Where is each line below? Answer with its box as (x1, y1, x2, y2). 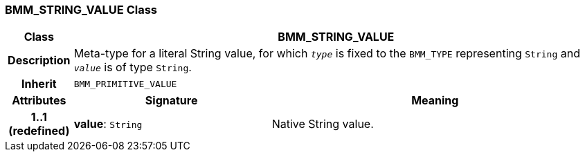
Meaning (411, 93, 459, 108)
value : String (73, 117, 143, 131)
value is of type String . (73, 60, 192, 75)
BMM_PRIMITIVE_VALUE (73, 78, 177, 89)
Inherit (21, 77, 57, 91)
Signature (145, 93, 198, 108)
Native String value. (271, 117, 374, 131)
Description (8, 53, 71, 68)
